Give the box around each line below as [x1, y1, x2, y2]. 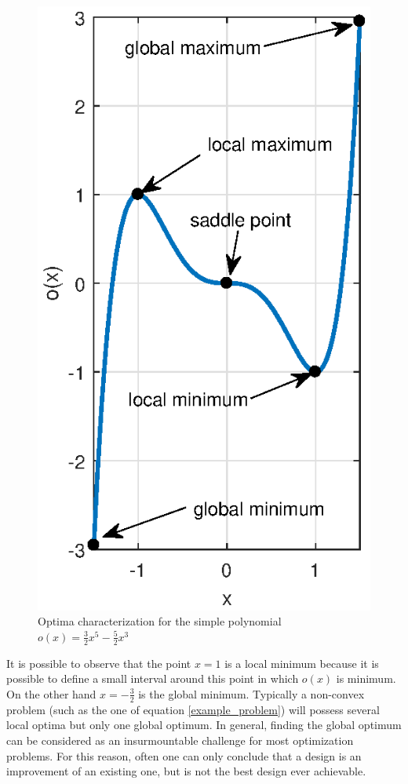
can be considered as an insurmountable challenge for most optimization [6, 731, 354, 748]
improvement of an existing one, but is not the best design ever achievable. [6, 763, 366, 779]
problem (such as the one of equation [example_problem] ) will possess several [6, 701, 380, 717]
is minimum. [336, 670, 396, 687]
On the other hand [6, 685, 97, 702]
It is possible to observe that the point [6, 655, 191, 671]
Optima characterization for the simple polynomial [38, 613, 282, 629]
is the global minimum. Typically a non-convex [138, 685, 365, 702]
